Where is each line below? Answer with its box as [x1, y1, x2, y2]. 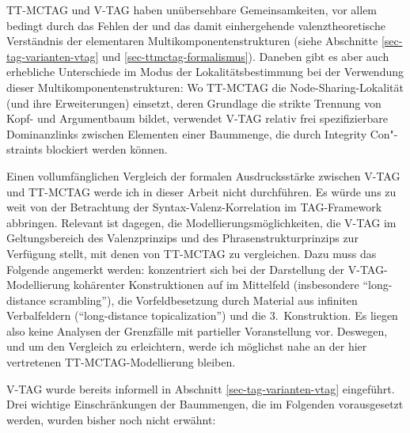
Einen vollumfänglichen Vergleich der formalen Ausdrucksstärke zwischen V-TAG [6, 167, 401, 184]
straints [6, 141, 43, 158]
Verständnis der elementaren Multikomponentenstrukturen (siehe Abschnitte [6, 32, 378, 49]
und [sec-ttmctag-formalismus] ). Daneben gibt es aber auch [101, 47, 389, 64]
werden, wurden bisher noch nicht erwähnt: [6, 411, 216, 427]
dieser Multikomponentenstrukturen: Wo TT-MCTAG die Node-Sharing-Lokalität [6, 78, 404, 95]
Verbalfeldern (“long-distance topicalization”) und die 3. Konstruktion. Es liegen [6, 307, 398, 324]
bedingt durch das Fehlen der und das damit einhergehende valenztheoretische [6, 17, 385, 33]
